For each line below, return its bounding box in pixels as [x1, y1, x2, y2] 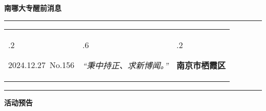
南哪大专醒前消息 [4, 3, 61, 13]
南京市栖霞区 [176, 59, 226, 71]
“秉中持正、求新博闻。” [82, 59, 169, 71]
